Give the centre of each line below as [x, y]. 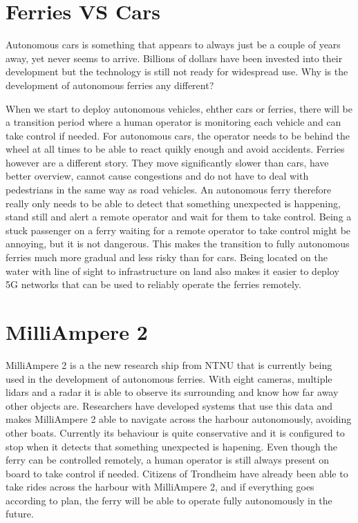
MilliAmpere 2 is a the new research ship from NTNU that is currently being [169, 364]
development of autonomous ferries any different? [110, 85]
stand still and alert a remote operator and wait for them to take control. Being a [179, 217]
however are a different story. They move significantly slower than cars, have [167, 162]
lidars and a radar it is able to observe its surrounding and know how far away [172, 392]
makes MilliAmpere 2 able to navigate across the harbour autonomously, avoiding [179, 419]
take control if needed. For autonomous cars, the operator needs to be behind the [178, 135]
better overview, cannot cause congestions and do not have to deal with [157, 176]
